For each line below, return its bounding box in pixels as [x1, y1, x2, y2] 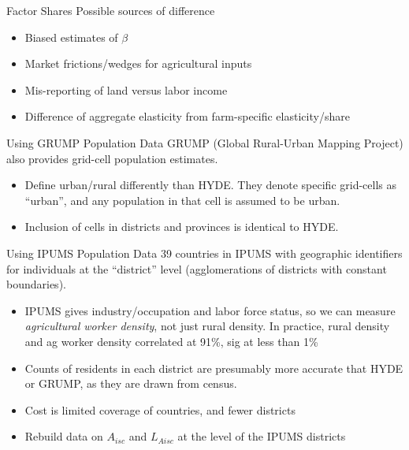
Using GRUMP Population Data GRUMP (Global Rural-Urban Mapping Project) [6, 134, 403, 151]
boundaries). [6, 276, 66, 292]
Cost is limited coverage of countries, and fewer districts [24, 401, 296, 418]
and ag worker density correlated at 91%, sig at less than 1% [24, 333, 318, 349]
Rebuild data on [24, 428, 103, 444]
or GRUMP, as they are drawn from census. [24, 375, 237, 392]
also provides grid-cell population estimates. [6, 150, 218, 166]
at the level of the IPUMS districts [177, 428, 346, 444]
